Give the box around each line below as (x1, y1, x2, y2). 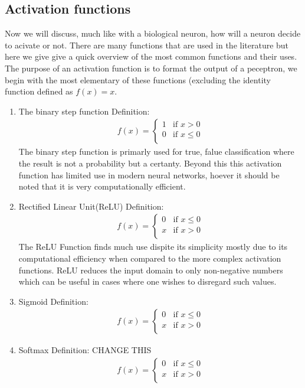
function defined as (5, 85, 73, 97)
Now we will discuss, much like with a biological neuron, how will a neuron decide (5, 27, 301, 40)
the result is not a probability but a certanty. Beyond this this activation (18, 156, 282, 169)
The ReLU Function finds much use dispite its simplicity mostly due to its (18, 240, 288, 253)
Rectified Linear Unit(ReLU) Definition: (18, 200, 164, 212)
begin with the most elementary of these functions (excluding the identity (5, 73, 271, 86)
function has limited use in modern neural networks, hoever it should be (18, 168, 280, 181)
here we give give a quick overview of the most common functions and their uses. (5, 50, 297, 63)
